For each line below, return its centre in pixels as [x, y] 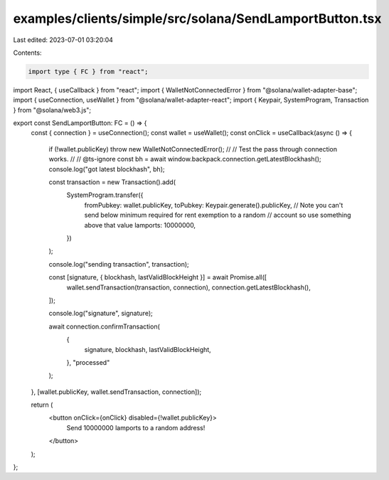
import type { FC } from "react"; [88, 71]
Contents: [27, 53]
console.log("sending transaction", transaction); [119, 264]
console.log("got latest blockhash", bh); [107, 169]
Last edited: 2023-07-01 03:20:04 [63, 40]
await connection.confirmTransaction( [104, 326]
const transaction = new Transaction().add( [112, 182]
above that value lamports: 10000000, [140, 225]
